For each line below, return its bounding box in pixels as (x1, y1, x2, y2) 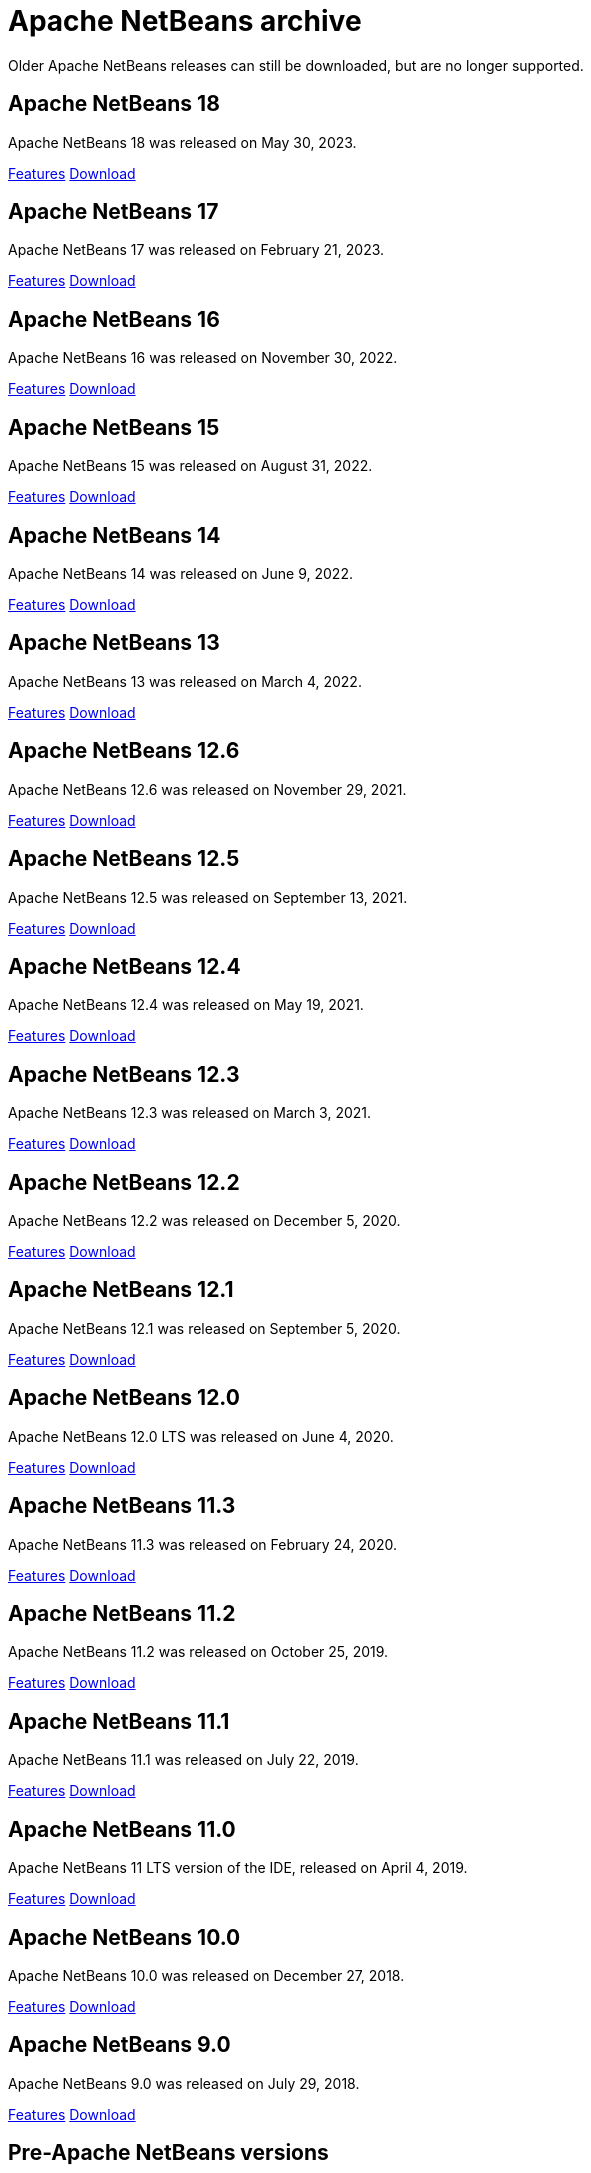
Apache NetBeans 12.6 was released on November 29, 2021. (8, 780, 407, 798)
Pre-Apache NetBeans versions (8, 2140, 329, 2166)
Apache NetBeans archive (8, 4, 362, 38)
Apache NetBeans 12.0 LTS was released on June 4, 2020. (8, 1427, 394, 1445)
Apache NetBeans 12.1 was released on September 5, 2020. (8, 1319, 401, 1337)
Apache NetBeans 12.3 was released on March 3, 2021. (8, 1104, 372, 1122)
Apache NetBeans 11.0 (8, 1816, 236, 1842)
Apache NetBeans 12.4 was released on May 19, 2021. (8, 996, 364, 1014)
